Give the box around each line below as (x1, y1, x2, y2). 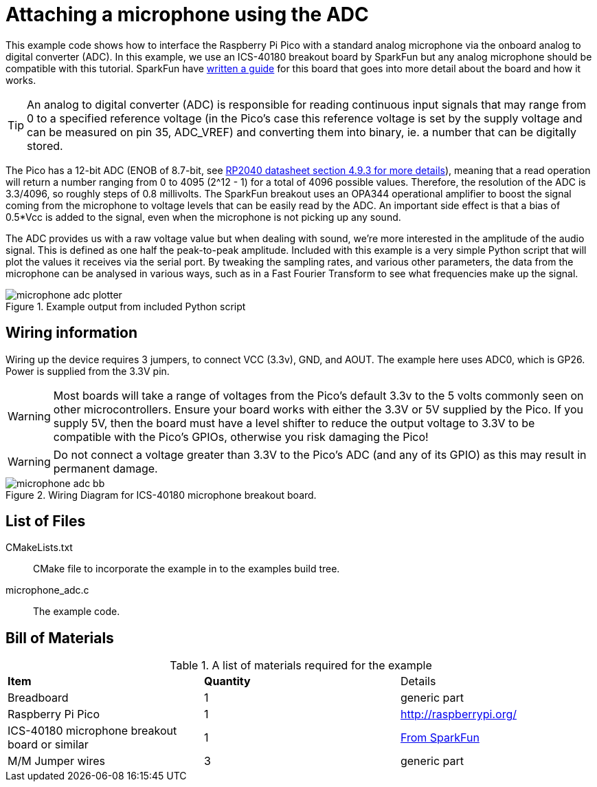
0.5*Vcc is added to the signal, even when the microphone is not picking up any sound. (5, 211, 401, 223)
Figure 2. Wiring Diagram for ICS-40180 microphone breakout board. (5, 488, 317, 501)
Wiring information (5, 324, 138, 342)
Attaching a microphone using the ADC (5, 3, 369, 26)
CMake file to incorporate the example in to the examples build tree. (33, 563, 340, 575)
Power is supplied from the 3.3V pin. (5, 365, 170, 377)
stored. (27, 138, 63, 153)
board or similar (8, 737, 89, 752)
